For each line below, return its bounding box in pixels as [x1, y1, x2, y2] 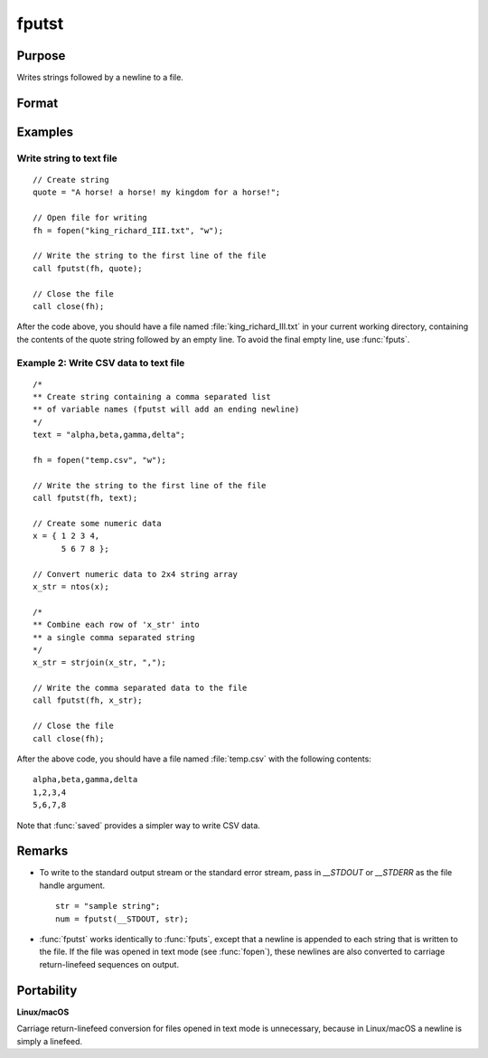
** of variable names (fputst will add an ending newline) [33, 404, 300, 415]
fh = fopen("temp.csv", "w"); [33, 455, 167, 466]
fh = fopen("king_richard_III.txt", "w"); [33, 225, 224, 235]
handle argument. [39, 880, 106, 891]
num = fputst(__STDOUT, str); [55, 913, 190, 924]
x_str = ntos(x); [33, 581, 109, 591]
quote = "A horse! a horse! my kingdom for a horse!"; [33, 187, 281, 198]
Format [16, 95, 59, 110]
